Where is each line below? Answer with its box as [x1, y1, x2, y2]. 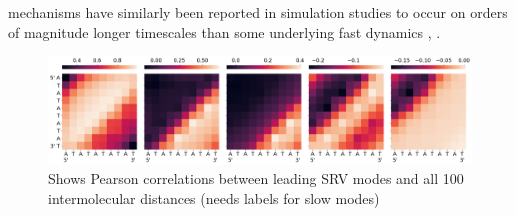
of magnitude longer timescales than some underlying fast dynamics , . [8, 21, 441, 42]
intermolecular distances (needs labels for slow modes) [48, 187, 380, 208]
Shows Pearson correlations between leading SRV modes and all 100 [48, 168, 464, 189]
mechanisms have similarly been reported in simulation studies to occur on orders [8, 2, 508, 22]
